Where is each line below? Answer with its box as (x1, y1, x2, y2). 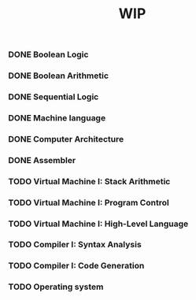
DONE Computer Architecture (8, 133, 124, 144)
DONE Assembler (8, 154, 76, 165)
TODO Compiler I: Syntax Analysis (8, 239, 142, 250)
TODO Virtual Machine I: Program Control (8, 197, 169, 208)
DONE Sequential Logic (8, 91, 99, 102)
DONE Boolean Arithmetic (8, 70, 109, 81)
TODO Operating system (8, 281, 104, 292)
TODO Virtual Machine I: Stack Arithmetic (8, 176, 171, 187)
